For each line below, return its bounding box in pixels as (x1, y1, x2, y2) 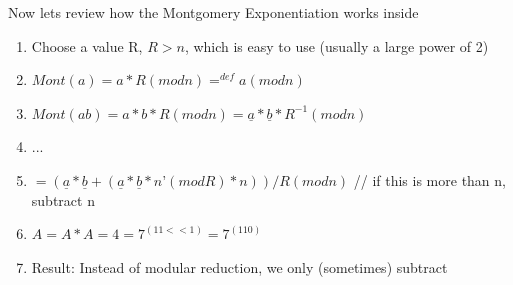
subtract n (31, 189, 95, 210)
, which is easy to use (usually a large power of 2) (184, 35, 489, 56)
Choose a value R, (31, 35, 143, 56)
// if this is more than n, (353, 169, 506, 190)
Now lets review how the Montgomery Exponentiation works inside (8, 2, 419, 22)
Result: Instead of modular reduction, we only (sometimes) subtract (31, 256, 448, 277)
